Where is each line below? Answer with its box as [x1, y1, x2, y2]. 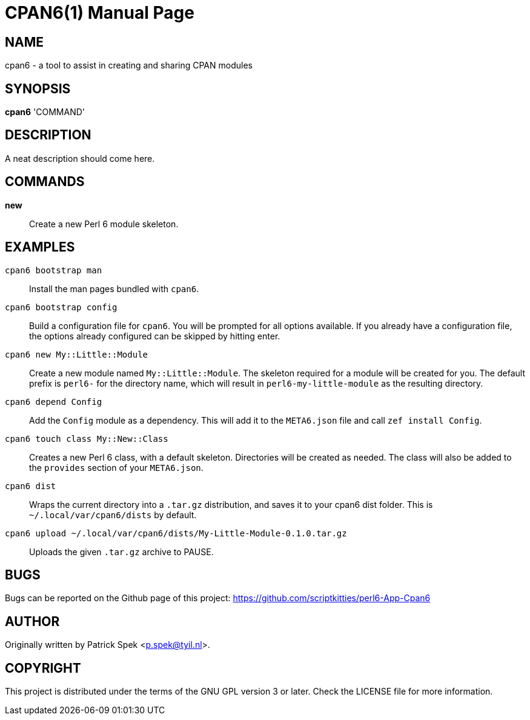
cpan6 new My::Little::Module [5, 349, 148, 359]
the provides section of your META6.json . [29, 462, 204, 473]
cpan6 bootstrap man [5, 265, 102, 275]
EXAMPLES [5, 239, 75, 255]
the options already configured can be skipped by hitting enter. [29, 330, 280, 341]
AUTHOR [5, 613, 60, 629]
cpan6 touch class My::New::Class [5, 433, 168, 444]
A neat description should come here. [5, 153, 155, 164]
